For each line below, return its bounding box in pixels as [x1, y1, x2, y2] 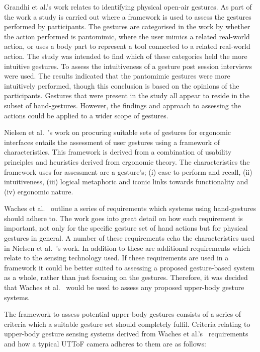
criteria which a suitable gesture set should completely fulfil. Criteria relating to [4, 318, 250, 329]
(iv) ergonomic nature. [4, 186, 73, 196]
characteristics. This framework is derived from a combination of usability [4, 147, 232, 157]
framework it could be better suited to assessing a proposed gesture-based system [4, 262, 255, 272]
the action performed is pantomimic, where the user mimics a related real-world [4, 31, 250, 41]
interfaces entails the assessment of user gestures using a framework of [4, 136, 220, 147]
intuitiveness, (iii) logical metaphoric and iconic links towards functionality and [4, 176, 248, 187]
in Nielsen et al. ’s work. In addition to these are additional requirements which [4, 242, 250, 253]
